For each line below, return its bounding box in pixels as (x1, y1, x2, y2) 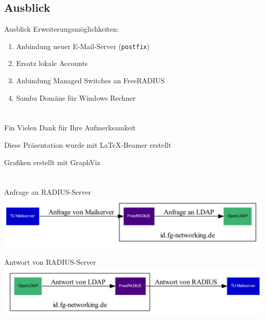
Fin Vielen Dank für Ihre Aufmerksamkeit (4, 122, 136, 133)
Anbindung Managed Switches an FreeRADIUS (16, 75, 165, 86)
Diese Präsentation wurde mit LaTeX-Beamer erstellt (4, 140, 171, 150)
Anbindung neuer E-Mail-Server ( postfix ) (16, 40, 150, 51)
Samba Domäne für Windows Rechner (16, 92, 136, 103)
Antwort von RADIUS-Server (4, 257, 96, 267)
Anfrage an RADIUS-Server (4, 187, 92, 197)
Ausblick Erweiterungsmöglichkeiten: (4, 24, 119, 34)
